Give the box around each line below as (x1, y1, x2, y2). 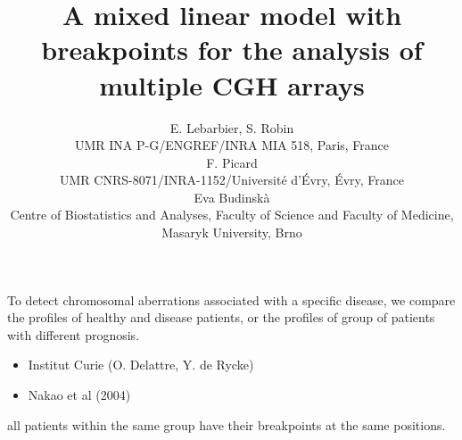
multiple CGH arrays (99, 66, 365, 103)
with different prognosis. (7, 325, 140, 344)
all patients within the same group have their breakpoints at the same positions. (7, 415, 446, 434)
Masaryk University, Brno (161, 223, 302, 242)
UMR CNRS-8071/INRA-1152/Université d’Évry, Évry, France (59, 170, 405, 189)
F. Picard (206, 153, 258, 171)
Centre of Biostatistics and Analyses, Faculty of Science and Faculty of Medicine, (10, 205, 454, 224)
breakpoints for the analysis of (41, 31, 423, 68)
